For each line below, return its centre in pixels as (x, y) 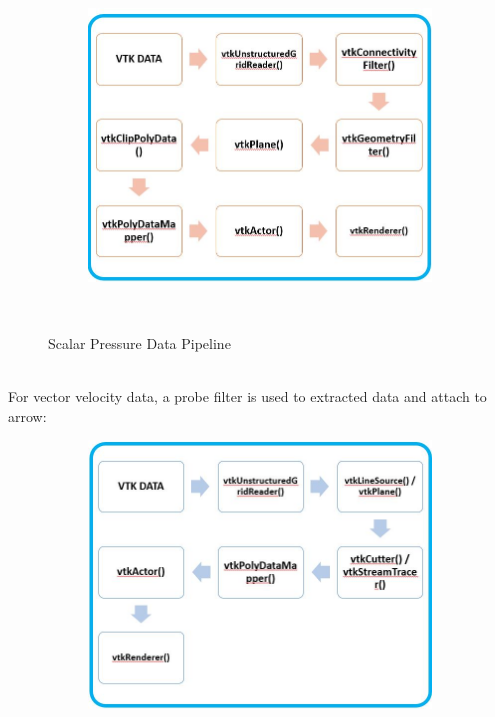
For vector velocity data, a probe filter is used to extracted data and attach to (247, 396)
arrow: (27, 415)
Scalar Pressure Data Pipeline (139, 342)
